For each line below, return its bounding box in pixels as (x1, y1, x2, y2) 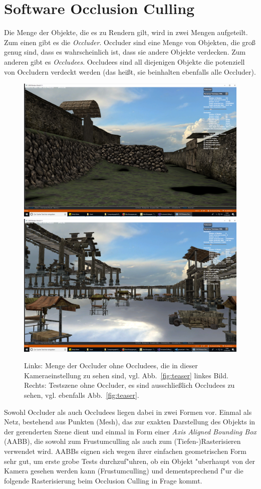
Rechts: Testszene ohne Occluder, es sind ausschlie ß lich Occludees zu (24, 380, 235, 390)
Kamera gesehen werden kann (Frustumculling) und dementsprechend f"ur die (4, 465, 243, 476)
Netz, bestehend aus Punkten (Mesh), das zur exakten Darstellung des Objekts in (4, 416, 255, 427)
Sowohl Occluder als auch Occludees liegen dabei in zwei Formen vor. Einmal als (4, 406, 252, 417)
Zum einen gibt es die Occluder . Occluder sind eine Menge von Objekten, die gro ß (4, 37, 255, 47)
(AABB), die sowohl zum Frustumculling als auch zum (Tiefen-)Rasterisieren (4, 436, 241, 446)
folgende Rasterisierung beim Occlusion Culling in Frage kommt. (4, 475, 202, 485)
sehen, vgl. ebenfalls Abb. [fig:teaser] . (24, 390, 139, 400)
